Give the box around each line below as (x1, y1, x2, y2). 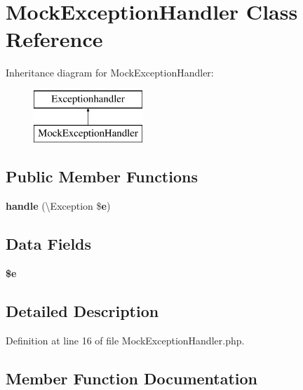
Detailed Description (6, 300, 159, 322)
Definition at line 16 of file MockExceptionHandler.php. (6, 332, 245, 347)
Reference (6, 25, 103, 53)
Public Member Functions (6, 166, 198, 187)
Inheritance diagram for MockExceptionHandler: (6, 65, 214, 80)
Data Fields (6, 233, 92, 255)
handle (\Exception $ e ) (6, 199, 111, 213)
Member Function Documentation (6, 367, 258, 389)
